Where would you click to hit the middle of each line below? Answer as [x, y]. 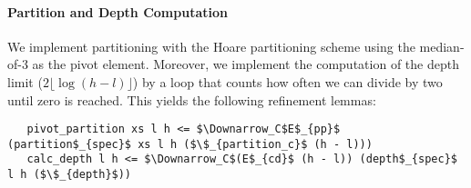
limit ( [25, 81]
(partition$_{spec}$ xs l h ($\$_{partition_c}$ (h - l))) [190, 144]
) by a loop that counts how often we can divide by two [287, 81]
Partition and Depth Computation [118, 11]
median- [442, 46]
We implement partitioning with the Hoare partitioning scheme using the [211, 46]
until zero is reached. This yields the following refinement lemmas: [192, 99]
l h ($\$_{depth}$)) [70, 175]
